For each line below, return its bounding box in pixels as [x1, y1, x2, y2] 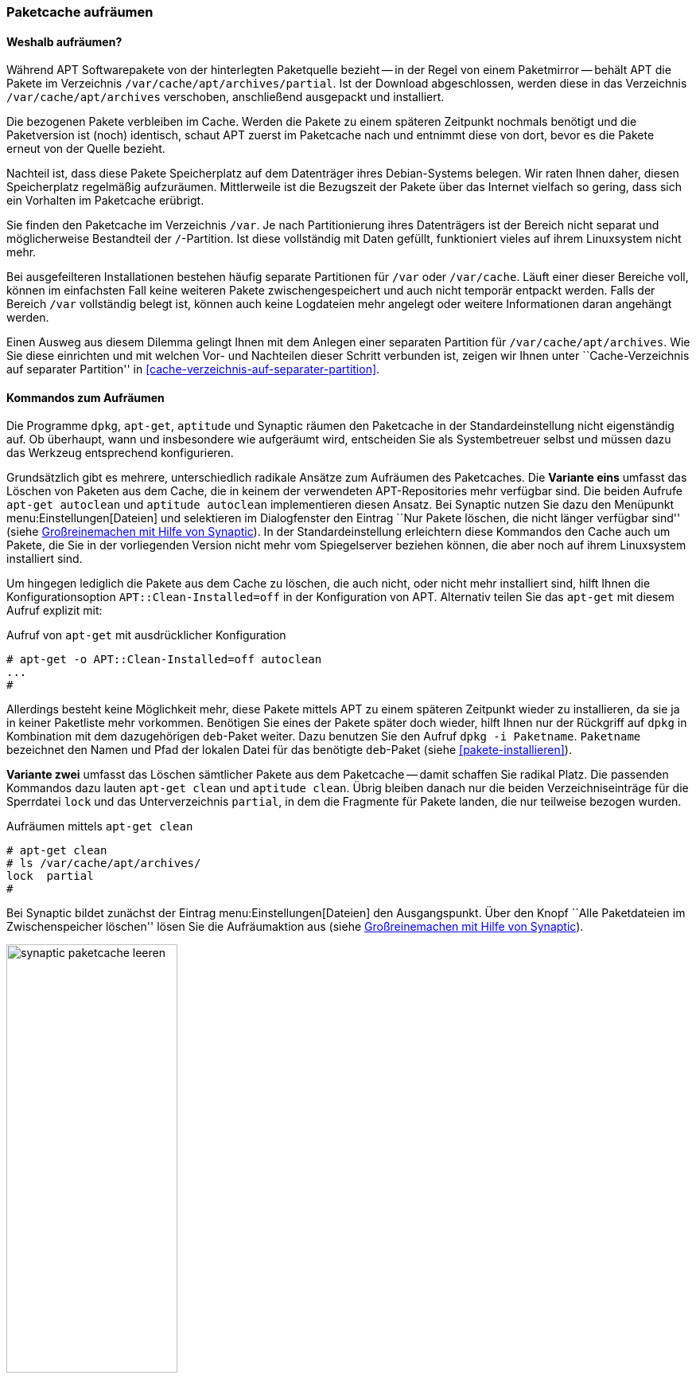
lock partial [6, 869, 94, 883]
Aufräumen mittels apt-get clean [6, 819, 193, 834]
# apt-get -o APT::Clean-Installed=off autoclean [6, 653, 322, 666]
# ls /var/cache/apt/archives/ [6, 857, 201, 870]
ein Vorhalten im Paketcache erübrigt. [6, 193, 204, 208]
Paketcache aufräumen [6, 4, 154, 20]
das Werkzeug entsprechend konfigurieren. [6, 446, 234, 460]
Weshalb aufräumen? [6, 34, 122, 49]
